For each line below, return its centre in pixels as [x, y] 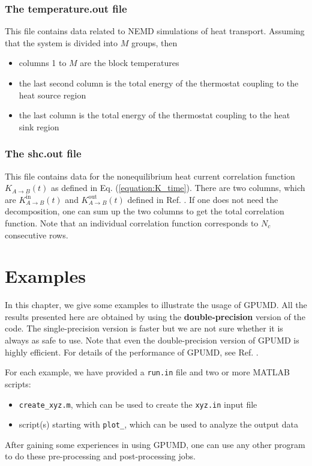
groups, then [154, 42]
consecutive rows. [37, 235]
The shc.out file [43, 153]
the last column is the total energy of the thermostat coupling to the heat [154, 115]
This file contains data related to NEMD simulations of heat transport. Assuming [155, 31]
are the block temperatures [130, 63]
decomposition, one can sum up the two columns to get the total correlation [145, 211]
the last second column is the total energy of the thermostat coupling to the [159, 83]
